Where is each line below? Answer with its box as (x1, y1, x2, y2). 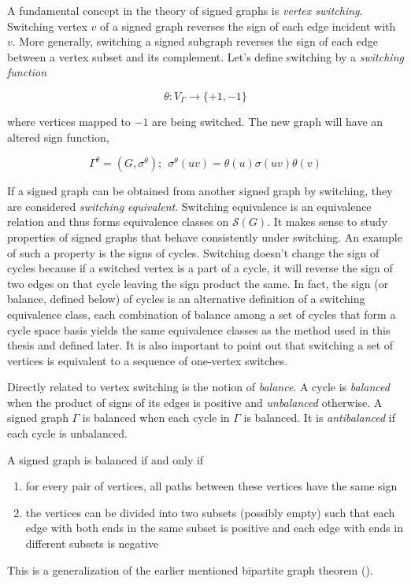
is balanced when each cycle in (82, 409, 230, 426)
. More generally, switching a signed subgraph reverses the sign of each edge (12, 33, 378, 50)
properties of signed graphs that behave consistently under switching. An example (7, 228, 402, 245)
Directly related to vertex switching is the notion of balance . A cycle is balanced (7, 379, 390, 395)
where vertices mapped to (7, 113, 131, 129)
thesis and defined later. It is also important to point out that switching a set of (7, 337, 394, 353)
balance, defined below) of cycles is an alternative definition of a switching (7, 290, 365, 307)
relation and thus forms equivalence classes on (7, 213, 229, 230)
